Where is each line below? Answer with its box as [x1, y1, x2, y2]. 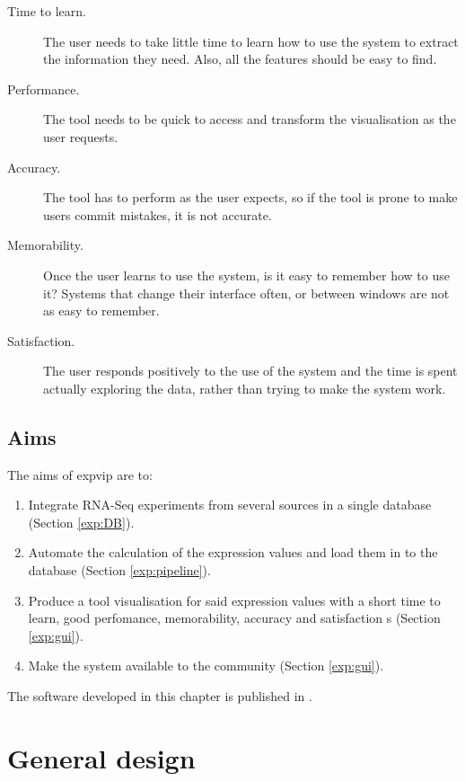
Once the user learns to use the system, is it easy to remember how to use [43, 265, 450, 284]
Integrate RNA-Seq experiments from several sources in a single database [28, 495, 432, 514]
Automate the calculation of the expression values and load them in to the [28, 543, 438, 562]
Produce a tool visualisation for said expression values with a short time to [28, 590, 441, 609]
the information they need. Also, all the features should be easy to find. [43, 49, 437, 68]
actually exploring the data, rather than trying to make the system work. [43, 378, 446, 397]
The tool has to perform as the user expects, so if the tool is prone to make [43, 188, 458, 207]
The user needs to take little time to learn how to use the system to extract [43, 31, 459, 50]
